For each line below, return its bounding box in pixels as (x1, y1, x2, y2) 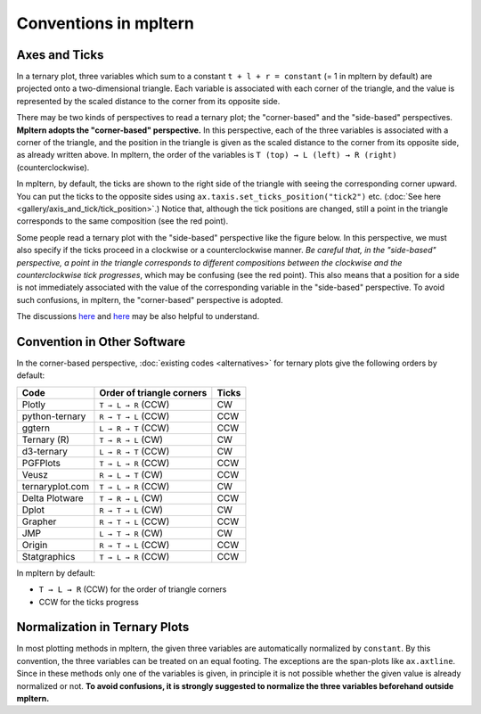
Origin (21, 538, 48, 551)
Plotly (21, 398, 46, 410)
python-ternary (21, 410, 86, 423)
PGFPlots (21, 456, 61, 469)
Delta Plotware (21, 491, 84, 504)
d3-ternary (21, 445, 69, 457)
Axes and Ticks (16, 47, 104, 62)
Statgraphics (21, 550, 76, 562)
